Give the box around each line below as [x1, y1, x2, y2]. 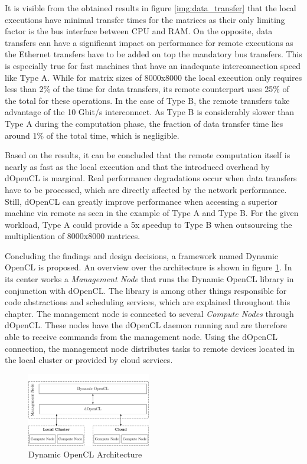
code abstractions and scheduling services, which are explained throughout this [5, 296, 290, 308]
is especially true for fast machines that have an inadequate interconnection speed [5, 59, 301, 71]
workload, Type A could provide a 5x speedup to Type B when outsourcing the [5, 218, 292, 230]
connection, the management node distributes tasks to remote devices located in [5, 342, 295, 354]
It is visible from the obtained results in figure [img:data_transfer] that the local [5, 2, 296, 14]
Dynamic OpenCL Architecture [28, 447, 142, 460]
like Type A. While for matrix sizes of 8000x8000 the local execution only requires [5, 71, 302, 83]
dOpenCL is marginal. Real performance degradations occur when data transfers [5, 172, 297, 184]
